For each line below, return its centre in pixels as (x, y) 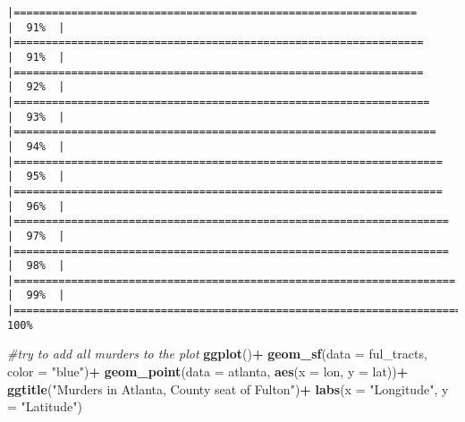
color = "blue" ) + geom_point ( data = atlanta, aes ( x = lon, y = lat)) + (208, 371)
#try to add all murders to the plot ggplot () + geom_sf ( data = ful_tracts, (217, 354)
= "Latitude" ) (45, 406)
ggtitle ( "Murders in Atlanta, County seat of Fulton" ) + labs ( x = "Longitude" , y (228, 388)
